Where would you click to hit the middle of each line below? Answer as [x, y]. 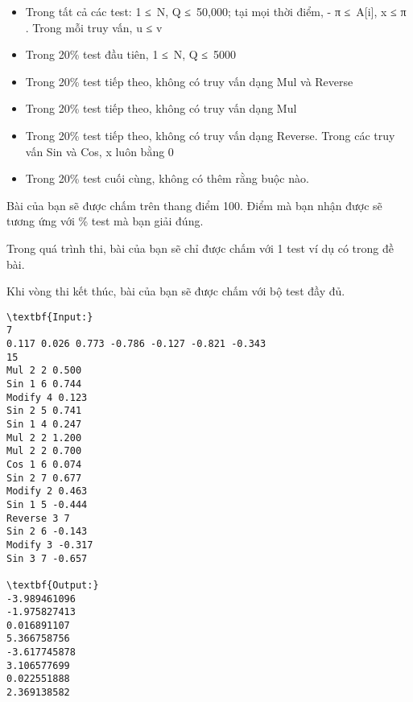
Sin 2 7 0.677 [44, 478]
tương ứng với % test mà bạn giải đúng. [105, 221]
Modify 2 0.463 [47, 491]
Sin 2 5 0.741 [44, 411]
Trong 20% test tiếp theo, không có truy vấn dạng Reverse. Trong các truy [210, 135]
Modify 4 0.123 [47, 397]
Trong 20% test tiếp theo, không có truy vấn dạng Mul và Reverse [189, 81]
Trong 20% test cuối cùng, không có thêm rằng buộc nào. [167, 178]
